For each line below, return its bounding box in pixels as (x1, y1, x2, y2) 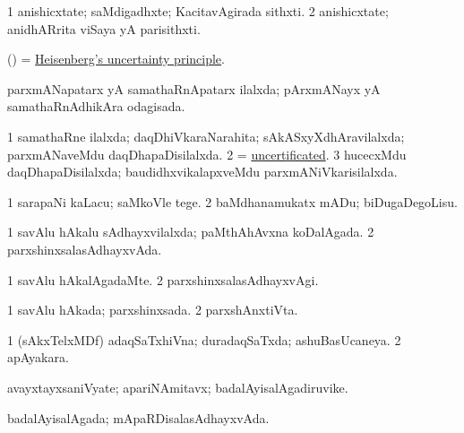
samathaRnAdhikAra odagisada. (7, 97, 185, 116)
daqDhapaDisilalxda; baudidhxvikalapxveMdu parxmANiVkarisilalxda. (7, 162, 398, 181)
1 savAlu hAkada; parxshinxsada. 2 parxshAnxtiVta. (7, 300, 298, 319)
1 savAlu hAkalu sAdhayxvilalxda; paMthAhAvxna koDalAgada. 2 (7, 222, 374, 241)
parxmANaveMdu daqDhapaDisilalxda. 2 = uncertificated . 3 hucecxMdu (7, 144, 407, 163)
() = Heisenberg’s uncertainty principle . (7, 49, 225, 68)
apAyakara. (7, 348, 69, 367)
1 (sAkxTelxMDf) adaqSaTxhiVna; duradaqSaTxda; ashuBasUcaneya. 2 (7, 330, 401, 349)
